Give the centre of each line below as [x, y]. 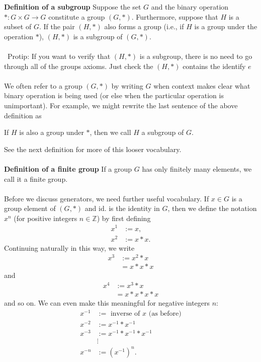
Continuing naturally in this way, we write [69, 247]
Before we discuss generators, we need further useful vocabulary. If [107, 198]
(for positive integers [46, 218]
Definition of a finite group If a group [68, 168]
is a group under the [226, 26]
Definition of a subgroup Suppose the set [73, 7]
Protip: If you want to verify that [59, 56]
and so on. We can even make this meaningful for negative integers [107, 303]
